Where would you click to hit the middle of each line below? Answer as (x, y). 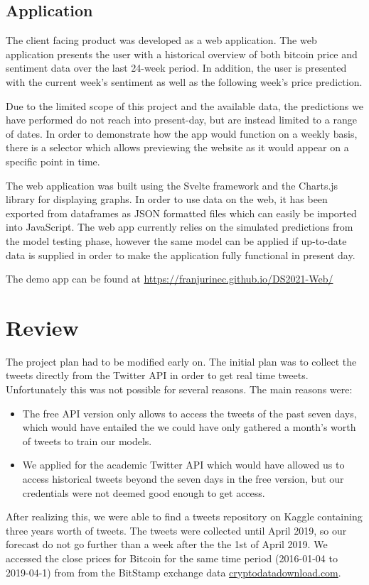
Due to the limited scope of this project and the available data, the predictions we (184, 105)
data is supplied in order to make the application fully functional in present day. (181, 255)
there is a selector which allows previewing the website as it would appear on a (177, 147)
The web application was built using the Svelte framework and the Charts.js (172, 185)
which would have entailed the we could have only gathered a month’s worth (189, 427)
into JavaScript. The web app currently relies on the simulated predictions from (180, 227)
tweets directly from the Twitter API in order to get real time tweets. (157, 375)
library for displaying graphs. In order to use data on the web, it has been (167, 199)
